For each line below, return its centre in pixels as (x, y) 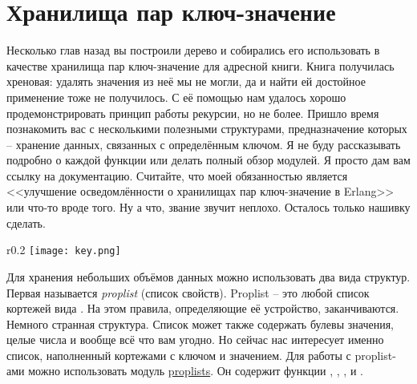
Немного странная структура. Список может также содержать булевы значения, (200, 323)
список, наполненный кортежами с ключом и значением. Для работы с (179, 355)
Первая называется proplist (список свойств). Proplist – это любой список (188, 292)
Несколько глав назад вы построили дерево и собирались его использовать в (193, 50)
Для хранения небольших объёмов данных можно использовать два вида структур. (208, 276)
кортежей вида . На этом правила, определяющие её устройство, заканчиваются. (203, 308)
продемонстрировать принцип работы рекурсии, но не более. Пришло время (193, 113)
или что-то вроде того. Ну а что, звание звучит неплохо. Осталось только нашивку (208, 207)
